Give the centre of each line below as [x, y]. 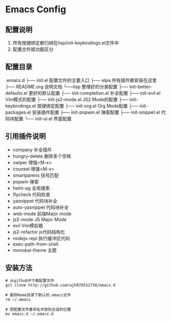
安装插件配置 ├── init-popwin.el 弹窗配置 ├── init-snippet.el [96, 112]
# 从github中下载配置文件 [30, 281]
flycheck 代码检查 [31, 194]
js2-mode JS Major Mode [40, 219]
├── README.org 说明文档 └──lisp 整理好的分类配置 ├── [67, 87]
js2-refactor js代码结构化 [39, 232]
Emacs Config [36, 9]
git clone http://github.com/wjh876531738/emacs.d [60, 285]
